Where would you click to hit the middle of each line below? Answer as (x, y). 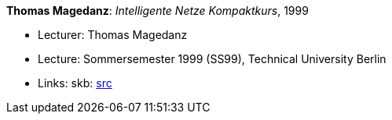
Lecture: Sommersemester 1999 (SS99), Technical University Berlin (212, 59)
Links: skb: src (75, 83)
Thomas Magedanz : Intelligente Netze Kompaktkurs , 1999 (158, 11)
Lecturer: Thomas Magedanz (113, 35)
